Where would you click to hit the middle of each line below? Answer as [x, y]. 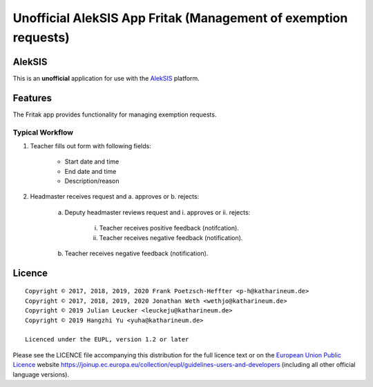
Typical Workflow [43, 132]
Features [32, 98]
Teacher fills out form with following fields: [90, 146]
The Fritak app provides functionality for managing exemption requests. [115, 115]
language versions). [41, 374]
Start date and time [92, 161]
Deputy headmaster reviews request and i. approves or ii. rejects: [157, 212]
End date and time [90, 171]
